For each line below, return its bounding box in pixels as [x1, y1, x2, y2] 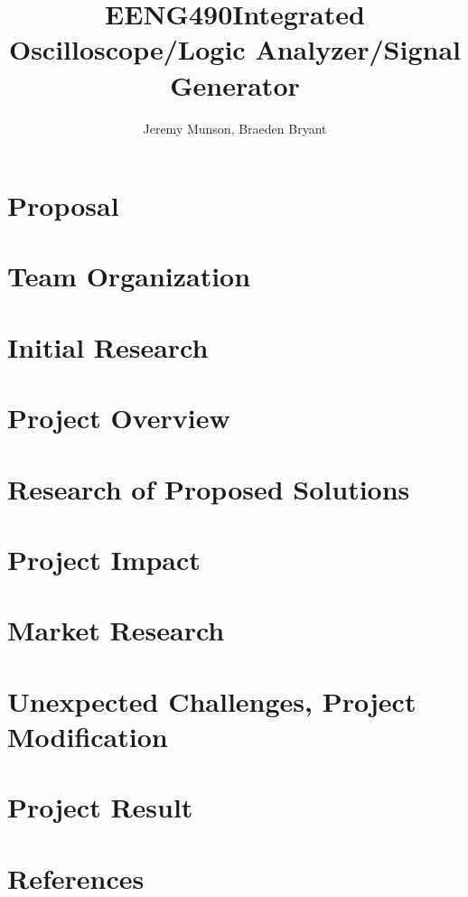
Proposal [7, 187, 119, 224]
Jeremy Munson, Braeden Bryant [143, 118, 327, 137]
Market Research [7, 612, 225, 649]
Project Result [7, 789, 193, 826]
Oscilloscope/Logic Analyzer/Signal [8, 31, 462, 68]
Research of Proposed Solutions [7, 470, 410, 507]
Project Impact [7, 540, 201, 577]
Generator [170, 66, 300, 103]
